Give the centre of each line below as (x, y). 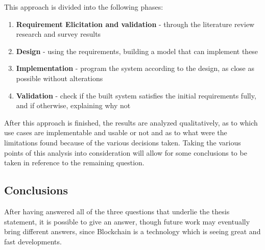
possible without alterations (59, 78)
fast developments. (33, 241)
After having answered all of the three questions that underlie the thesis (117, 211)
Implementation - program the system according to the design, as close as (135, 68)
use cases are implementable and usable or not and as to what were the (116, 132)
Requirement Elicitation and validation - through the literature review (135, 24)
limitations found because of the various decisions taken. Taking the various (123, 142)
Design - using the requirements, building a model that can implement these (137, 51)
